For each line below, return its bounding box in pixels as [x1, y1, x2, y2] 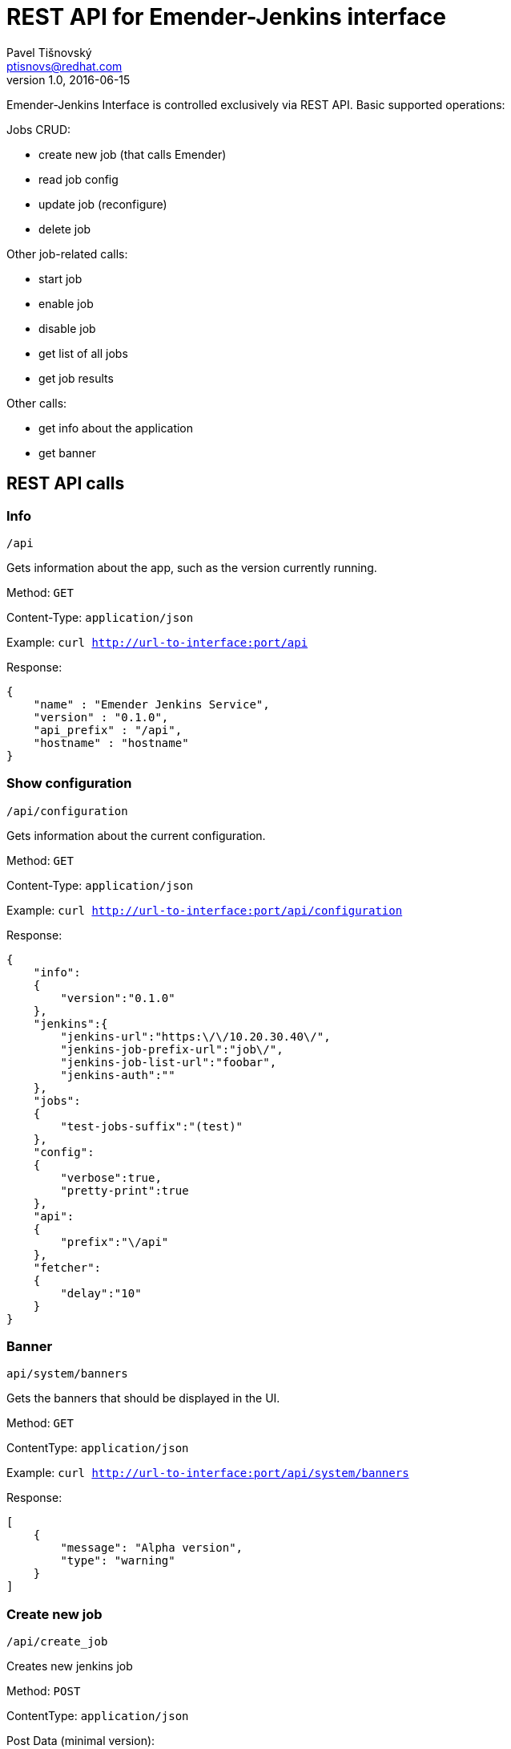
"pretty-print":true [60, 1183, 189, 1197]
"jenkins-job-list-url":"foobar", [60, 1055, 277, 1069]
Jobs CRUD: [6, 122, 71, 136]
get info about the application [38, 420, 194, 435]
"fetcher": [33, 1260, 102, 1274]
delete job [38, 221, 91, 236]
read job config [38, 172, 119, 186]
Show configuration [6, 775, 132, 792]
